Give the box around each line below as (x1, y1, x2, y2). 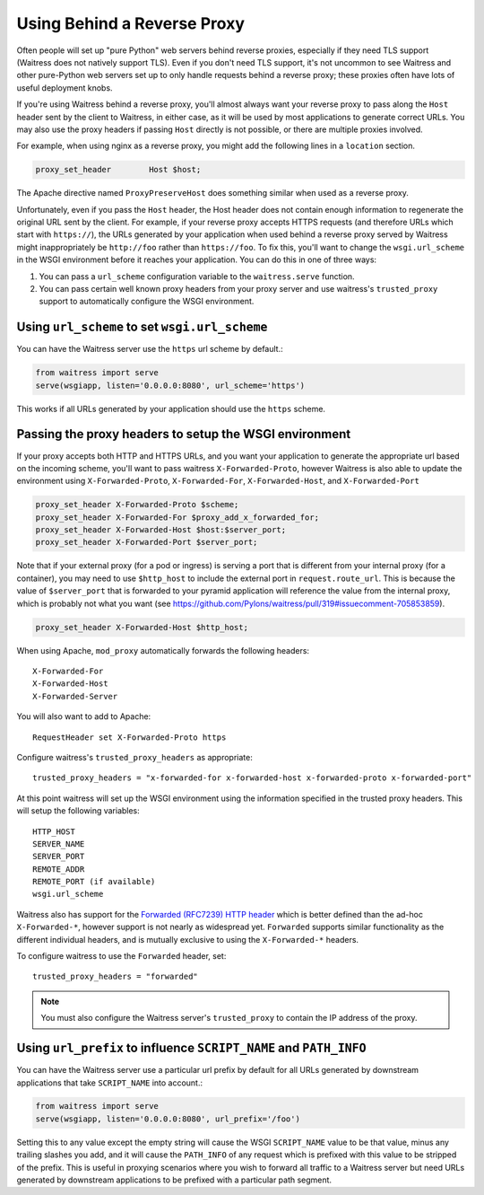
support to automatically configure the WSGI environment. (39, 296, 255, 307)
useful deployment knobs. (16, 82, 113, 93)
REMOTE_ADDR (32, 864, 85, 874)
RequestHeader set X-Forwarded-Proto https (32, 732, 227, 742)
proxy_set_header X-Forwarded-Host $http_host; (35, 622, 248, 632)
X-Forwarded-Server (32, 691, 118, 701)
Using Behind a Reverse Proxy (16, 13, 246, 33)
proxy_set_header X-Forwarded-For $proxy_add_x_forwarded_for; (35, 512, 320, 523)
